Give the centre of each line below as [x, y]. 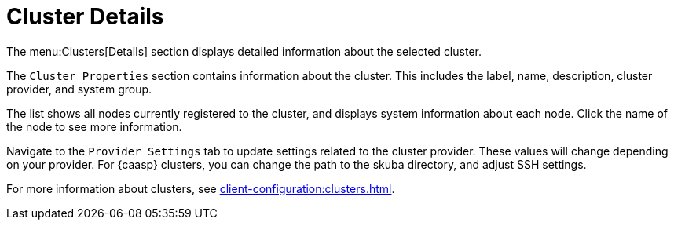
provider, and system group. [79, 89]
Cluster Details [85, 16]
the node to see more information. [94, 126]
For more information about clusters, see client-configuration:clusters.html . [201, 188]
